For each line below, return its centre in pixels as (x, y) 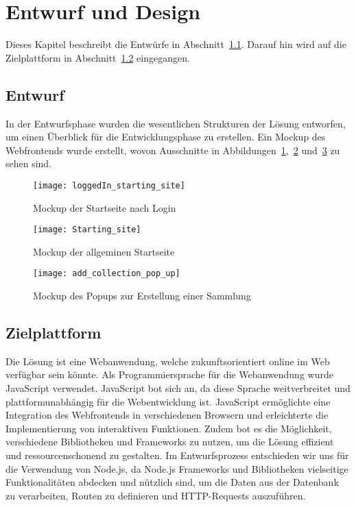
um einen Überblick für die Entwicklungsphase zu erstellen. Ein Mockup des (166, 137)
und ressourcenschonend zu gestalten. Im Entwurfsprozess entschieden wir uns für (177, 455)
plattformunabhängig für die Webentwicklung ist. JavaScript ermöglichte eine (168, 401)
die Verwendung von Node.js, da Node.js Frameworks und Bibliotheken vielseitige (177, 468)
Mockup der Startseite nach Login (105, 207)
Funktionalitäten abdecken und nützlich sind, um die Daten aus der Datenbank (172, 482)
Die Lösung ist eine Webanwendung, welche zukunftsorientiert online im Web (168, 361)
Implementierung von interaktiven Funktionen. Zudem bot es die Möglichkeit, (169, 428)
